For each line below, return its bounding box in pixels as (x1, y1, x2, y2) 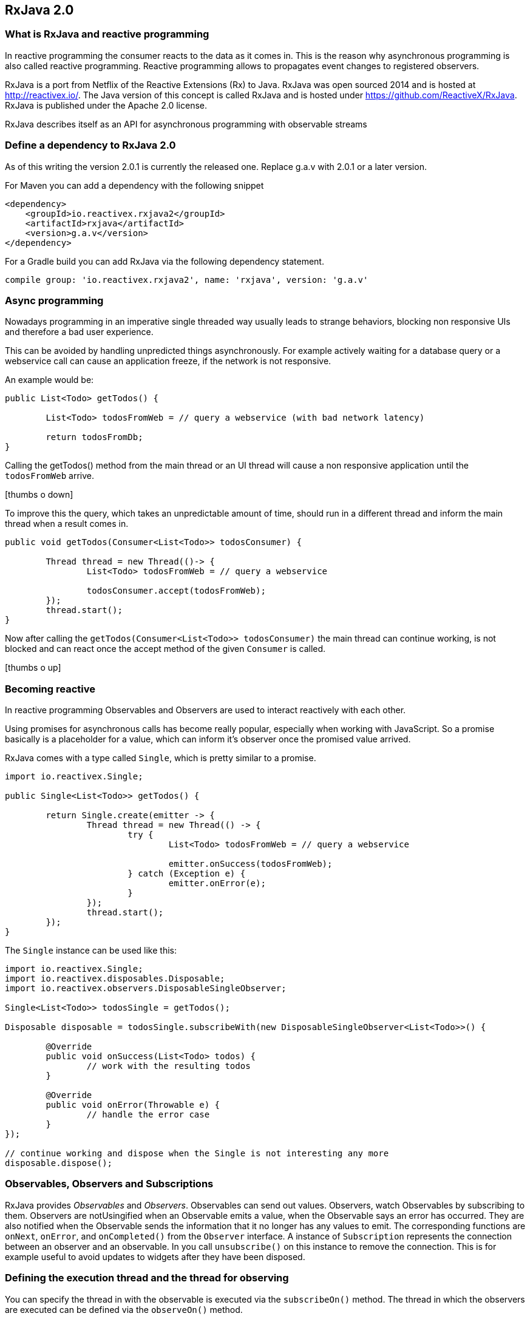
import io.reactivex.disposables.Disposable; (5, 974, 225, 984)
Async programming (5, 294, 104, 307)
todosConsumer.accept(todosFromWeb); (86, 586, 266, 596)
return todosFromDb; (46, 432, 143, 442)
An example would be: (5, 375, 94, 385)
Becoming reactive (5, 682, 95, 695)
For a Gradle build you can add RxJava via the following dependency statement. (5, 256, 324, 266)
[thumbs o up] (5, 662, 61, 673)
